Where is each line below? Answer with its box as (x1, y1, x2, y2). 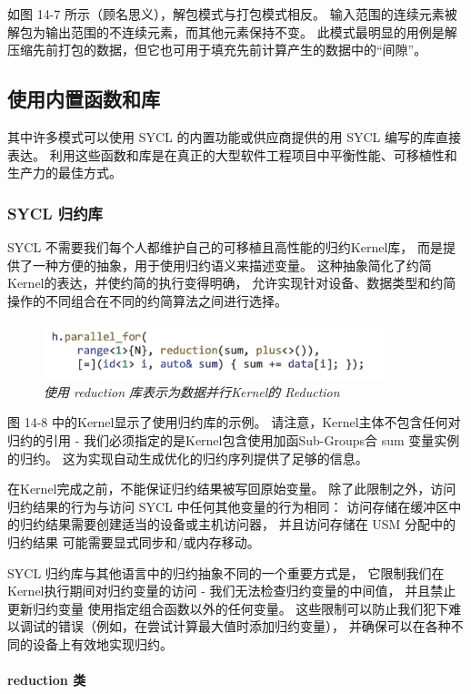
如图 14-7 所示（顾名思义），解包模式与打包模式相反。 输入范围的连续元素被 (7, 5, 457, 23)
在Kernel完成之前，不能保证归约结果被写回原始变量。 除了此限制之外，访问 (7, 479, 456, 498)
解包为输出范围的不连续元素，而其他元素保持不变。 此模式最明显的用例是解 (7, 22, 457, 41)
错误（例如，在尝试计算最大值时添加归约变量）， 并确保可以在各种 (57, 617, 451, 636)
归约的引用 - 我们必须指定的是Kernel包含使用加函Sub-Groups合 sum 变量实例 (7, 431, 460, 449)
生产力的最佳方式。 (7, 163, 122, 182)
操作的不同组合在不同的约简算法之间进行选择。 (7, 291, 287, 310)
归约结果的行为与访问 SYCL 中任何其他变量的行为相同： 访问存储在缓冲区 (7, 496, 449, 515)
